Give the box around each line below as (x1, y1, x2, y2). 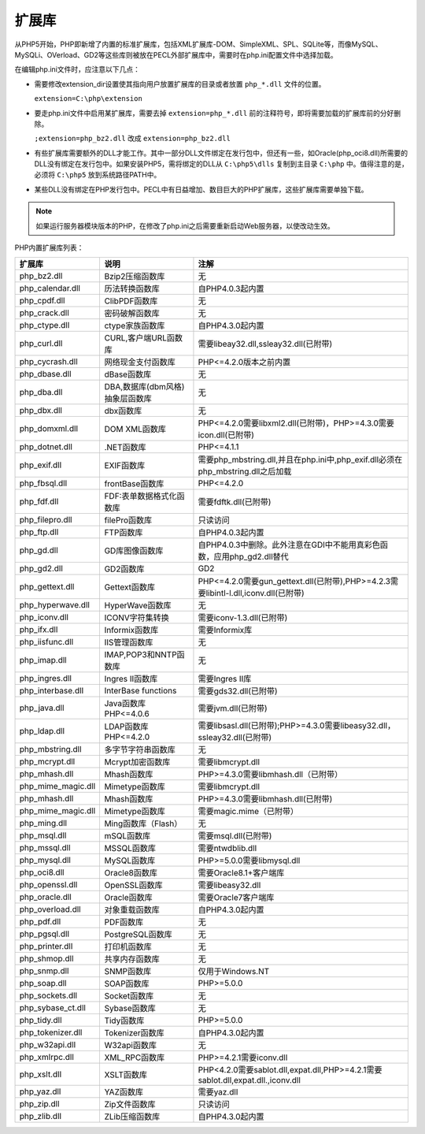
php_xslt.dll (19, 1069, 62, 1080)
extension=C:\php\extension (34, 95, 143, 103)
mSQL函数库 (104, 831, 151, 842)
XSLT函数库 (104, 1069, 148, 1080)
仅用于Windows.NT (198, 966, 270, 977)
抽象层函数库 (104, 393, 153, 404)
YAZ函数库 (104, 1087, 143, 1098)
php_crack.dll (19, 307, 70, 318)
